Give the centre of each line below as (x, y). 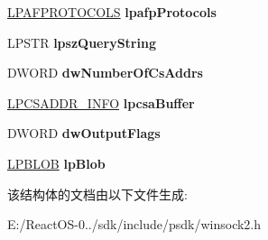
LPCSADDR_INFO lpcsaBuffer (101, 102)
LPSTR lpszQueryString (82, 42)
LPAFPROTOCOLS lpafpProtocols (112, 12)
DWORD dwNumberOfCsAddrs (105, 73)
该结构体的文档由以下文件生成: (97, 194)
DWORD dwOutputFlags (84, 133)
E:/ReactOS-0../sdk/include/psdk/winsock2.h (134, 224)
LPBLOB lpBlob (56, 163)
